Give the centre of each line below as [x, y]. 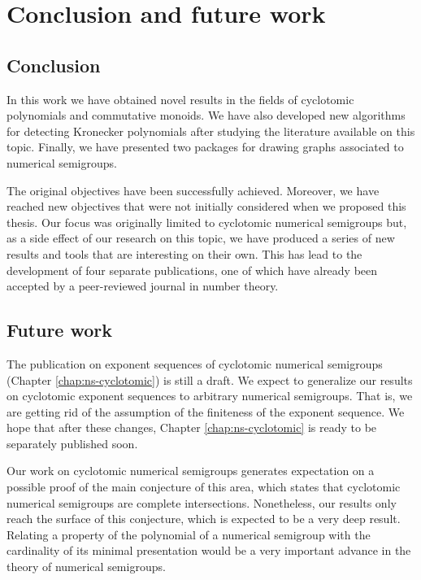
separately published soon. [72, 443]
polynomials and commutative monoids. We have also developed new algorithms [206, 115]
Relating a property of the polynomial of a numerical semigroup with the [189, 534]
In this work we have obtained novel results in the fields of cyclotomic [180, 99]
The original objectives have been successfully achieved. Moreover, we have [193, 190]
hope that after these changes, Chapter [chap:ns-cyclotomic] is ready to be [192, 427]
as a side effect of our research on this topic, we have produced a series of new [201, 238]
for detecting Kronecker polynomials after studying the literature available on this [211, 131]
